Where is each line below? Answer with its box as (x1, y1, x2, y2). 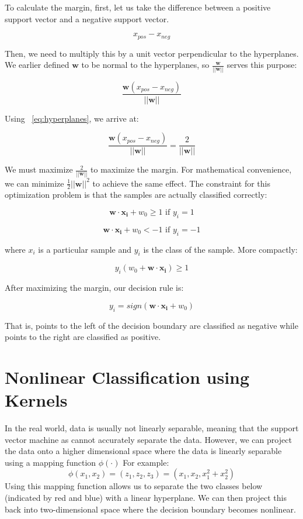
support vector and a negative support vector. (5, 12, 169, 25)
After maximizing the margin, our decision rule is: (5, 281, 184, 294)
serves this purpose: (227, 59, 297, 71)
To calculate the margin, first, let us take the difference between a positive (5, 1, 271, 13)
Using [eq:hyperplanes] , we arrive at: (5, 112, 139, 124)
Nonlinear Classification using (5, 365, 250, 389)
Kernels (5, 388, 68, 412)
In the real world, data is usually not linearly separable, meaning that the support (5, 422, 299, 434)
